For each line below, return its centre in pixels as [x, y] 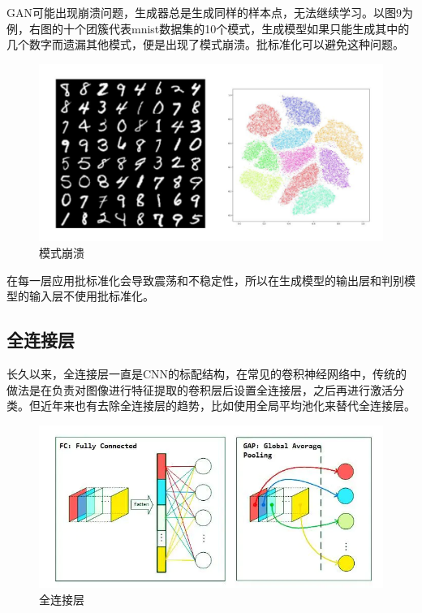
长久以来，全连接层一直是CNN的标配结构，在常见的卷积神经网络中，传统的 [207, 373]
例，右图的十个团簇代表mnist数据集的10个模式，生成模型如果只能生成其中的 [208, 28]
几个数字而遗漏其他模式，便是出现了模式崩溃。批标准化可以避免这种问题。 [205, 44]
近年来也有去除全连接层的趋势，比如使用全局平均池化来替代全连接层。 [228, 406]
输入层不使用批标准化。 [91, 296]
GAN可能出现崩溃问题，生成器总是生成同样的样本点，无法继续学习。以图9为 [210, 12]
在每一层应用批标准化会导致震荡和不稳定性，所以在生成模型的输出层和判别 [205, 280]
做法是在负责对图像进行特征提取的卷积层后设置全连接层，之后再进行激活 [200, 389]
